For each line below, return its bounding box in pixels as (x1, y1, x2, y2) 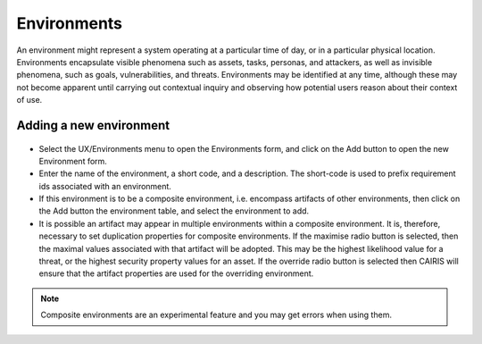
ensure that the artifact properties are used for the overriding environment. (38, 268, 314, 279)
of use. (16, 95, 43, 105)
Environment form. (38, 155, 107, 166)
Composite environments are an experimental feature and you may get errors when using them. (40, 309, 393, 321)
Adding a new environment (16, 117, 170, 133)
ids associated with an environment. (38, 180, 171, 191)
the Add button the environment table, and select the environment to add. (38, 206, 310, 216)
